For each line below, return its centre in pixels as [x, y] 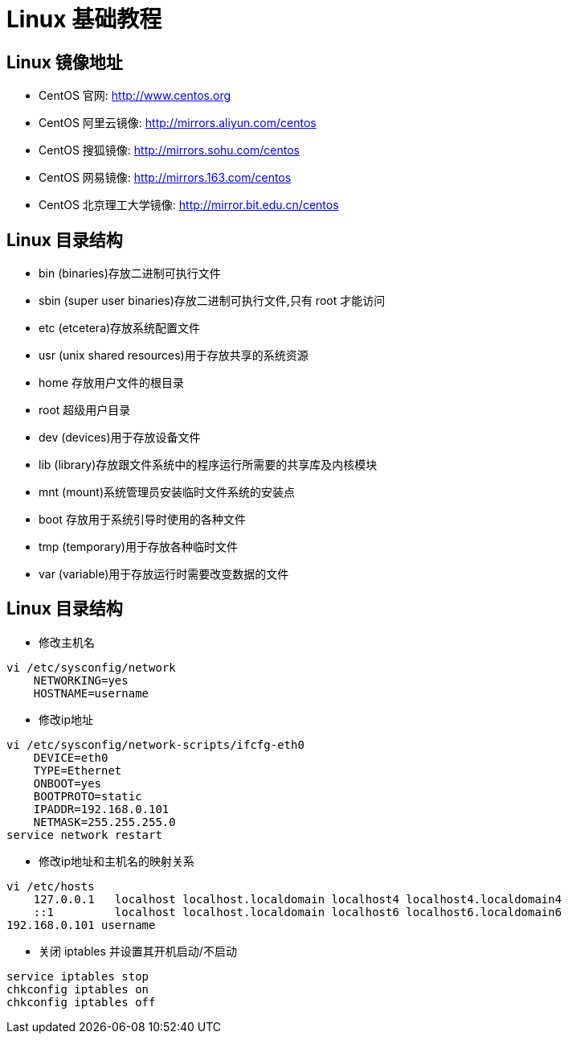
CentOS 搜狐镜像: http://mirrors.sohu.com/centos [169, 150]
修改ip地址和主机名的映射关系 [116, 861]
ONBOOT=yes [67, 783]
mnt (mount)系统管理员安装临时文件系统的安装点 [167, 492]
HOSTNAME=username [91, 693]
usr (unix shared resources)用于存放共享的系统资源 [174, 356]
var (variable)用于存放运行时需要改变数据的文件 [164, 574]
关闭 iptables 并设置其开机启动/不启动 [138, 951]
